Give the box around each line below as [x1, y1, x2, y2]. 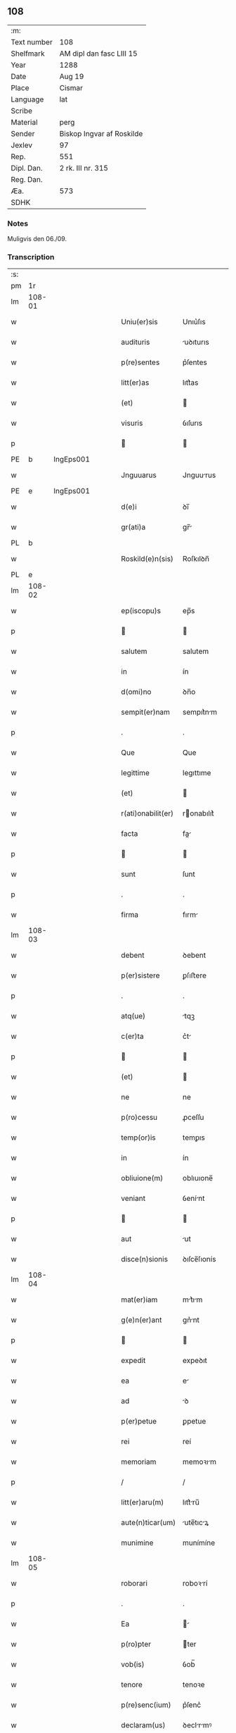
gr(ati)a [121, 522, 146, 532]
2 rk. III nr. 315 [59, 163, 109, 173]
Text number [11, 37, 53, 47]
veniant [121, 1194, 146, 1204]
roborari [121, 1579, 147, 1589]
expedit [121, 1356, 146, 1366]
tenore [121, 1680, 143, 1690]
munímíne [182, 1538, 216, 1548]
